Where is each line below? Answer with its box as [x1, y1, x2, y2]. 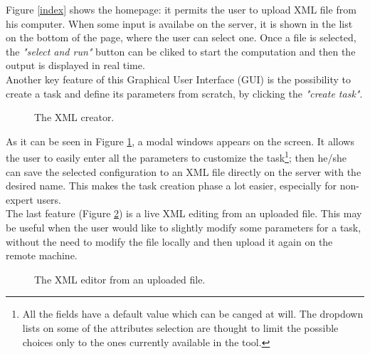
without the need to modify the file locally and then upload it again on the [6, 234, 333, 249]
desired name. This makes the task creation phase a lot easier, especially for [6, 178, 337, 193]
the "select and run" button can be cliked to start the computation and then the [6, 43, 356, 58]
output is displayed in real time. [6, 58, 145, 73]
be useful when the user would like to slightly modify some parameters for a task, [6, 219, 361, 234]
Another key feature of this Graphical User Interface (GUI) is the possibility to [6, 71, 351, 86]
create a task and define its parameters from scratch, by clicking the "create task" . [6, 85, 363, 100]
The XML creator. [34, 110, 115, 125]
